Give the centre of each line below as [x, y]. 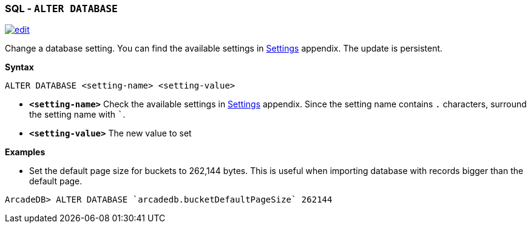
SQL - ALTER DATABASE [61, 8]
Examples [25, 152]
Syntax [19, 67]
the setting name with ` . [77, 115]
